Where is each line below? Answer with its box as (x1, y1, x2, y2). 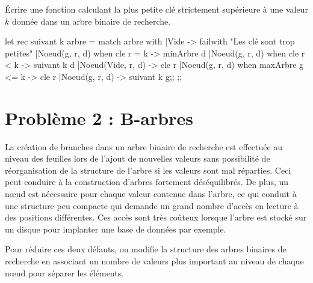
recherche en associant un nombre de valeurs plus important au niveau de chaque (5, 255, 304, 267)
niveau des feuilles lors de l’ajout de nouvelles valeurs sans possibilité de (5, 152, 270, 165)
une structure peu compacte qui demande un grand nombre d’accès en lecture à (5, 199, 299, 211)
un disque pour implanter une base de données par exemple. (5, 222, 226, 235)
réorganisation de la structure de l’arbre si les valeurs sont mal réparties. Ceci (5, 163, 291, 176)
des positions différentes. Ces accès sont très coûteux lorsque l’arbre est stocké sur (5, 211, 307, 224)
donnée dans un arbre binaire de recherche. (11, 14, 171, 27)
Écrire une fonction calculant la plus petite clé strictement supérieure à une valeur (5, 3, 308, 15)
